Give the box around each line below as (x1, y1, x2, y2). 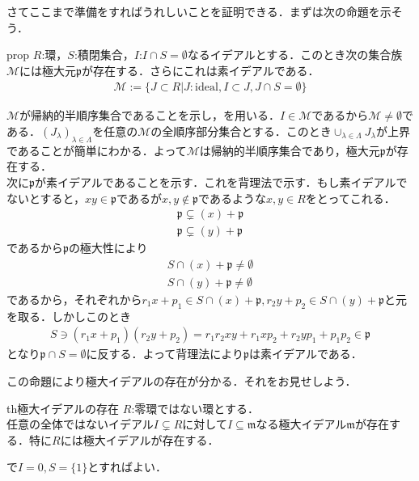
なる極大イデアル (256, 416, 347, 432)
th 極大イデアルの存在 (6, 399, 120, 416)
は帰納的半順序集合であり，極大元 (199, 141, 380, 158)
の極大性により (68, 239, 148, 256)
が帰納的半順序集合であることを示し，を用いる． (19, 107, 280, 124)
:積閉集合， (74, 46, 134, 63)
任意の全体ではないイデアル (6, 416, 154, 432)
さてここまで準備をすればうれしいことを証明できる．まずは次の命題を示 (6, 3, 391, 19)
